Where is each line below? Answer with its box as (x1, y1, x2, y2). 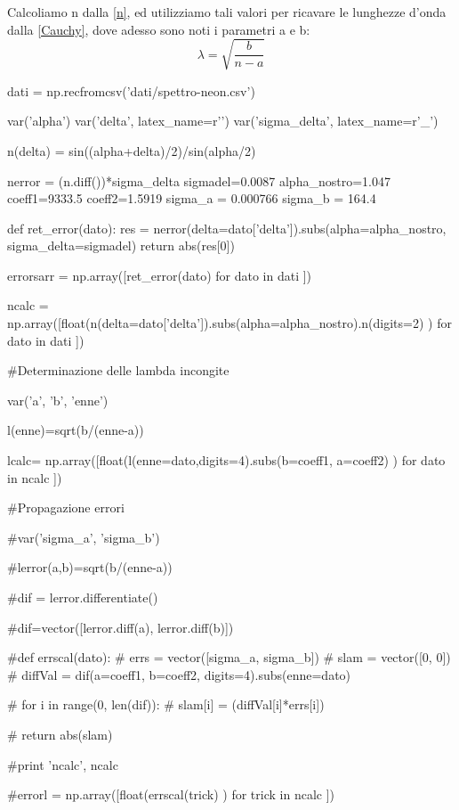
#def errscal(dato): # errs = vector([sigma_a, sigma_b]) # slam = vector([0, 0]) (7, 648, 451, 667)
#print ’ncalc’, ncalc (7, 755, 118, 773)
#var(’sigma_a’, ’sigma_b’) (7, 528, 160, 546)
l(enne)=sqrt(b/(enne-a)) (7, 421, 144, 439)
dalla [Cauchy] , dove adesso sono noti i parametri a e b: (7, 20, 310, 38)
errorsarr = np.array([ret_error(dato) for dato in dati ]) (7, 266, 312, 284)
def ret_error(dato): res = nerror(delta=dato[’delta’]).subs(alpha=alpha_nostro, (7, 218, 447, 237)
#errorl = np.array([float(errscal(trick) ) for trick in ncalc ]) (7, 785, 335, 804)
